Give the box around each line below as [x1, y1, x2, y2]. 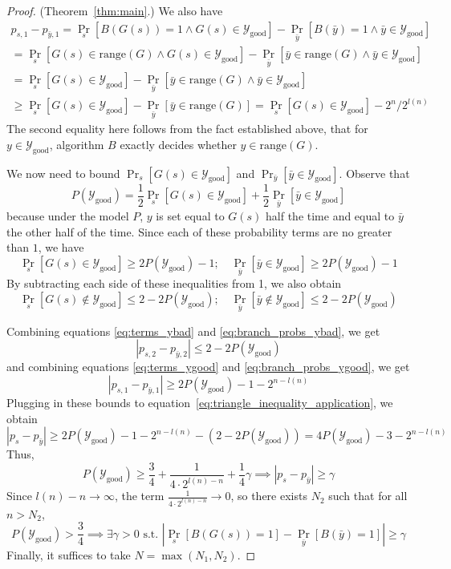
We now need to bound [6, 164, 120, 181]
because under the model [6, 207, 129, 224]
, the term [114, 487, 165, 504]
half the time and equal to [266, 207, 395, 224]
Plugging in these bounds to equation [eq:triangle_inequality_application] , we [6, 394, 393, 411]
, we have [38, 239, 84, 256]
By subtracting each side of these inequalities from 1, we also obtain [6, 275, 342, 292]
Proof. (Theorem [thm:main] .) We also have [6, 2, 223, 18]
